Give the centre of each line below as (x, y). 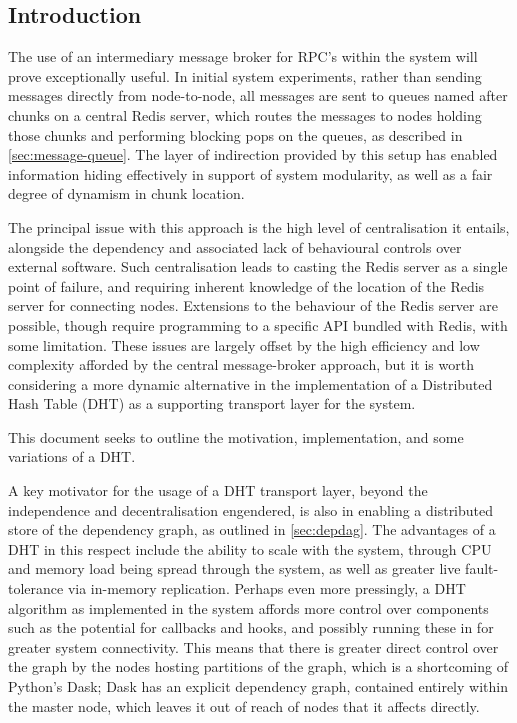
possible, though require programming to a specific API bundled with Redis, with (258, 324)
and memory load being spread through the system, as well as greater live (234, 568)
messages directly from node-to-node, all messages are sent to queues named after (258, 95)
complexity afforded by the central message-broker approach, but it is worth (241, 364)
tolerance (36, 588)
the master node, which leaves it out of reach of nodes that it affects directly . (244, 705)
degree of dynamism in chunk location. (126, 193)
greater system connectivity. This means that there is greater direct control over (253, 646)
